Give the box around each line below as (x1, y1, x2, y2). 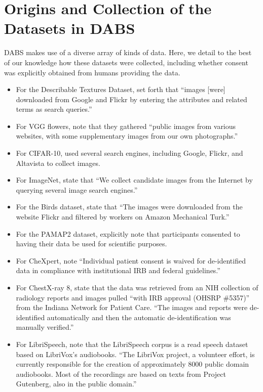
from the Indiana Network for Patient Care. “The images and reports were (16, 302, 248, 313)
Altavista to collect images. (16, 157, 100, 168)
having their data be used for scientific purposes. (16, 238, 167, 249)
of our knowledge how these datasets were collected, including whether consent (4, 57, 248, 67)
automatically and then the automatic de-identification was (47, 312, 231, 322)
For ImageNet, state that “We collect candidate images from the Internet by (16, 175, 253, 185)
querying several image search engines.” (16, 184, 138, 195)
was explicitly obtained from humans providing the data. (4, 67, 180, 77)
